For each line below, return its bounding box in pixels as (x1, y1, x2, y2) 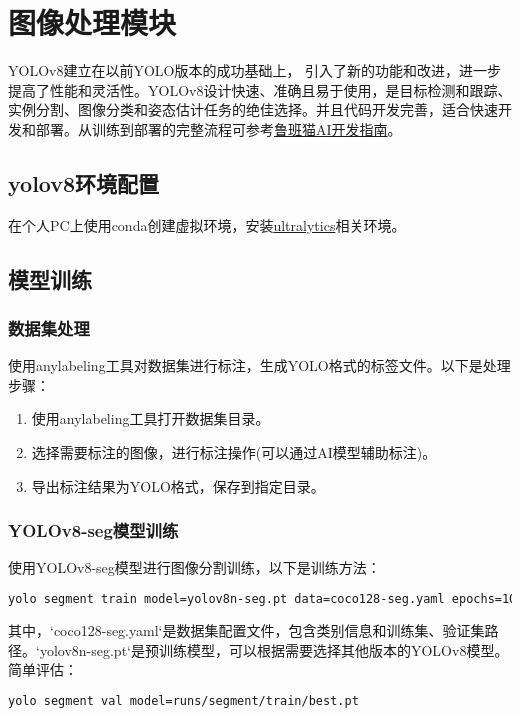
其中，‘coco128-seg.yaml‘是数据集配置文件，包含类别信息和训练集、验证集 (8, 619, 485, 640)
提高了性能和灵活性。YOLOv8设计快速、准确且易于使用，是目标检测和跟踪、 (8, 79, 512, 100)
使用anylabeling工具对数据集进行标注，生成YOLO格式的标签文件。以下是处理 (8, 355, 511, 376)
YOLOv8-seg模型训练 (8, 518, 179, 543)
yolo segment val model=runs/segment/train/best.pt (8, 693, 359, 708)
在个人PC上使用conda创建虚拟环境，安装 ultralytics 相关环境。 (8, 214, 406, 235)
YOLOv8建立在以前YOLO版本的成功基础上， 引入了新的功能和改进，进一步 (8, 60, 502, 81)
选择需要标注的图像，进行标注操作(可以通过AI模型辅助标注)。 (31, 442, 437, 463)
